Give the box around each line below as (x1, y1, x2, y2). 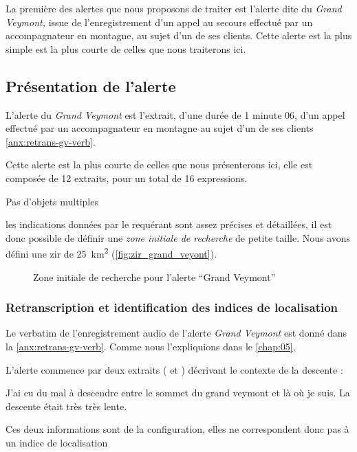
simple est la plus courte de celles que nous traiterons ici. (6, 41, 246, 56)
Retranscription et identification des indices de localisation (6, 299, 338, 316)
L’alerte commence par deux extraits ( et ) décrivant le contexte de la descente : (6, 362, 343, 376)
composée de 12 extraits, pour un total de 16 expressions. (6, 170, 248, 185)
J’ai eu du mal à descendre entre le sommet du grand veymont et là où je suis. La (6, 385, 350, 400)
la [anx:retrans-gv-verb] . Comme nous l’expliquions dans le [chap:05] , (6, 339, 296, 353)
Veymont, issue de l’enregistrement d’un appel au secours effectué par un (6, 14, 313, 29)
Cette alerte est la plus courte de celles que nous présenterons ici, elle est (6, 157, 313, 172)
